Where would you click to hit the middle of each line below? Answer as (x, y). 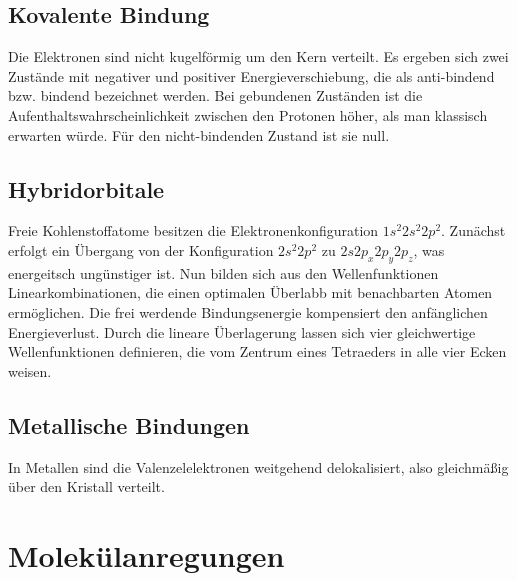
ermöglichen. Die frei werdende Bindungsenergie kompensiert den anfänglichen (248, 311)
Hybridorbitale (86, 188)
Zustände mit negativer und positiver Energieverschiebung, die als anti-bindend (251, 75)
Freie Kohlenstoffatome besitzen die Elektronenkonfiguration (193, 230)
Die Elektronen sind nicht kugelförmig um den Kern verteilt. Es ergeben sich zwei (258, 56)
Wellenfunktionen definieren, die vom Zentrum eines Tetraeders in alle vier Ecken (257, 351)
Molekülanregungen (146, 554)
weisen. (30, 370)
